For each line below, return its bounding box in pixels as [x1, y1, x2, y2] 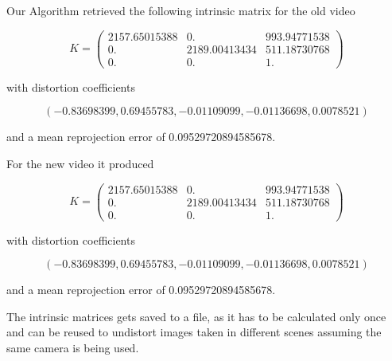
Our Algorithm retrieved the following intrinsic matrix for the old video [6, 2, 355, 18]
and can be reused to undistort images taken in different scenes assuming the [6, 324, 382, 340]
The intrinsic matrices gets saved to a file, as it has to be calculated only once [6, 308, 386, 324]
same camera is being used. [6, 339, 139, 356]
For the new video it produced [6, 155, 154, 171]
